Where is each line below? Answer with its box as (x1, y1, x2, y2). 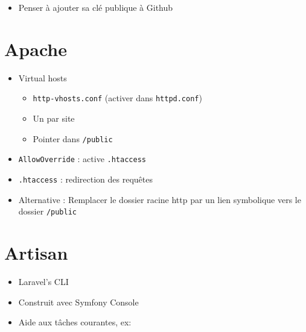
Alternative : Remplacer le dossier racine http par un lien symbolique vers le (18, 193, 301, 205)
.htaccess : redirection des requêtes (18, 172, 153, 185)
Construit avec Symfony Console (18, 295, 139, 308)
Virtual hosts (18, 71, 67, 84)
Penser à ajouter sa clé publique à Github (18, 1, 173, 13)
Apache (4, 36, 67, 61)
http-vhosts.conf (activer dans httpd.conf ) (33, 92, 202, 104)
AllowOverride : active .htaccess (18, 152, 146, 165)
